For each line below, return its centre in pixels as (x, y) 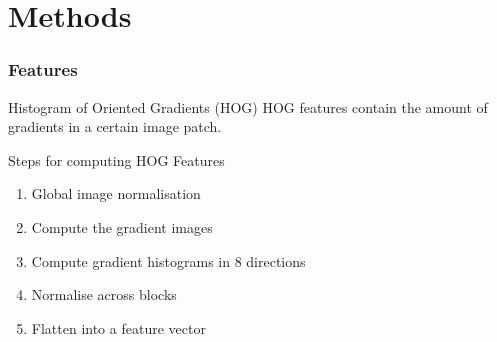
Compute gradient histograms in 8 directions (168, 260)
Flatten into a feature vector (118, 327)
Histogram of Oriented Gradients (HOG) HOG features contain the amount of (248, 106)
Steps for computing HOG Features (116, 159)
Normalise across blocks (104, 294)
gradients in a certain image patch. (115, 126)
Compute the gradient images (122, 226)
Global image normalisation (116, 193)
